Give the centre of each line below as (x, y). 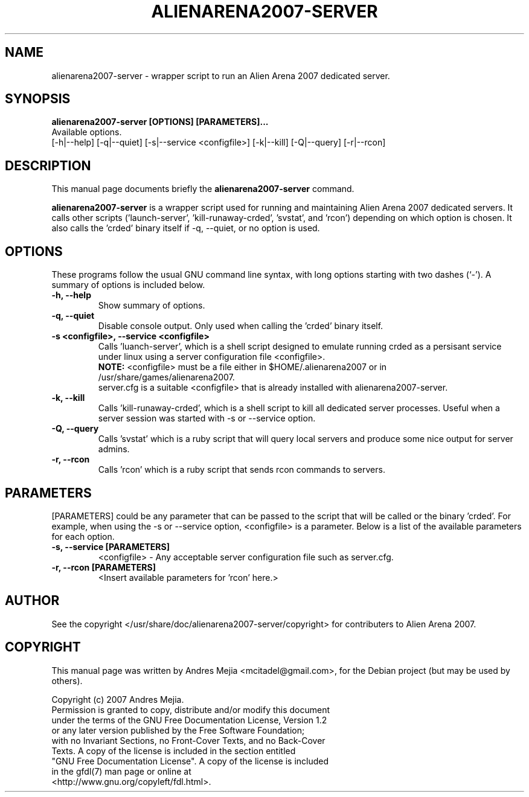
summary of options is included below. (128, 285)
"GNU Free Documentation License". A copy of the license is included (190, 761)
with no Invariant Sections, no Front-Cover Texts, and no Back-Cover (188, 740)
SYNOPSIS (38, 99)
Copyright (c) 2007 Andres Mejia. (118, 699)
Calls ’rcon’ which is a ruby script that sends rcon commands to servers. (242, 470)
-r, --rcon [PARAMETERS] (104, 567)
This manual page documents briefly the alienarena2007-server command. (203, 189)
